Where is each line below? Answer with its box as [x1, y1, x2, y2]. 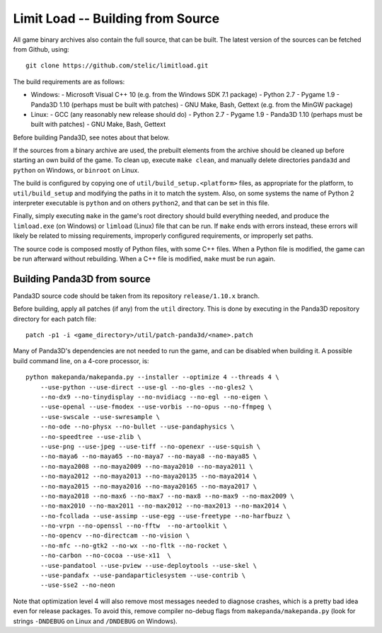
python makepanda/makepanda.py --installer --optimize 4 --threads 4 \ [25, 373, 279, 382]
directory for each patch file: [13, 314, 97, 323]
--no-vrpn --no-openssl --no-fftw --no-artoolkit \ [40, 522, 228, 530]
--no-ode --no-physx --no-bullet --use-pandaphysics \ [40, 423, 235, 431]
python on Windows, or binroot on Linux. [13, 166, 139, 174]
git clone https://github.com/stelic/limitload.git [25, 62, 209, 70]
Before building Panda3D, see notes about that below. [13, 133, 170, 142]
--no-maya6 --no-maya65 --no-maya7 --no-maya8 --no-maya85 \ [40, 452, 257, 460]
